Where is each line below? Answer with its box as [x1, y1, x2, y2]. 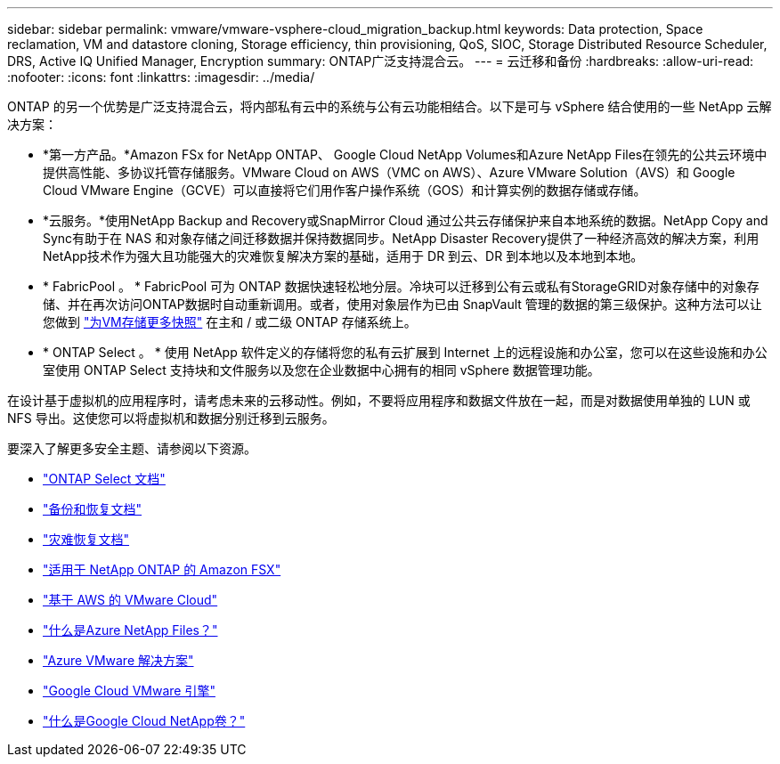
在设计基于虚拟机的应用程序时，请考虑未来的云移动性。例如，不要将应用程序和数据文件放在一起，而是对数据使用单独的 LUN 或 [7, 393, 751, 408]
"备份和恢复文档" [43, 501, 142, 516]
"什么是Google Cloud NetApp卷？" [43, 713, 246, 728]
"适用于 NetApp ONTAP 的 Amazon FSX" [43, 562, 281, 577]
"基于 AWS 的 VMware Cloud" [43, 592, 218, 607]
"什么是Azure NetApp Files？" [43, 622, 218, 638]
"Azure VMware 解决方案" [43, 653, 194, 668]
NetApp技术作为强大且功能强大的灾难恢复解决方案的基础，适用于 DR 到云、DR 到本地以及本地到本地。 [43, 248, 644, 264]
